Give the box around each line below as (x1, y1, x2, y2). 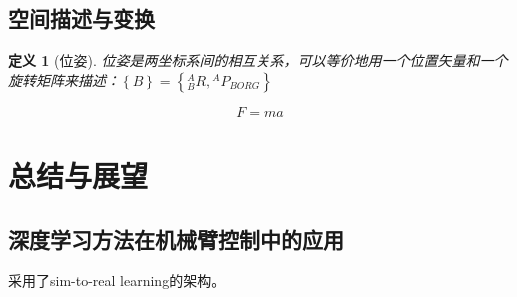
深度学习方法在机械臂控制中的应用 (8, 223, 344, 254)
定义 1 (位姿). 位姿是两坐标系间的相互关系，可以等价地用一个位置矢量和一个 (8, 50, 508, 71)
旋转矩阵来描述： (8, 69, 120, 90)
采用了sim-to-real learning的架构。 (8, 270, 226, 291)
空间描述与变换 (8, 3, 155, 34)
